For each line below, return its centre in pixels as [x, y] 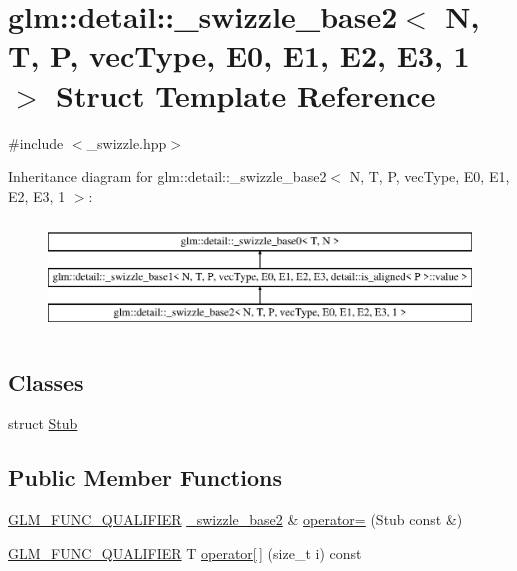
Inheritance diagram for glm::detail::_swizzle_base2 [167, 176]
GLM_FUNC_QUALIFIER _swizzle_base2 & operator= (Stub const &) [235, 519]
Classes [46, 381]
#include [36, 142]
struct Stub [43, 423]
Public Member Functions [145, 477]
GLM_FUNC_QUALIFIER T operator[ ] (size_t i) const [185, 552]
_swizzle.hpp [126, 142]
